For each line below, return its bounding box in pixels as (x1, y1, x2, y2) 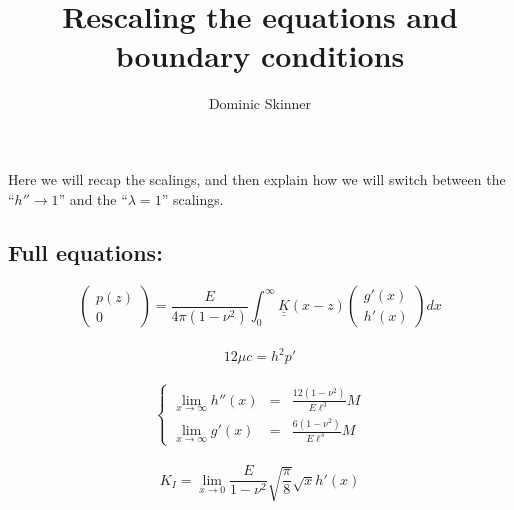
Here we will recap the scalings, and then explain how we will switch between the (8, 168, 506, 189)
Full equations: (8, 237, 163, 268)
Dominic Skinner (208, 93, 312, 114)
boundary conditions (115, 35, 405, 76)
